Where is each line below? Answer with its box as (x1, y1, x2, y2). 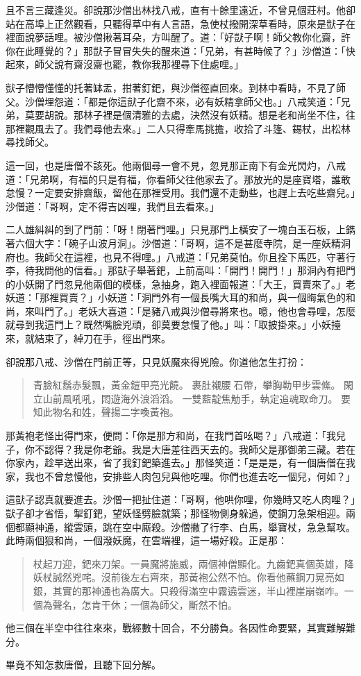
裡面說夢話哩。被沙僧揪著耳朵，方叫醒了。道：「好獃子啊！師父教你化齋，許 (6, 30, 351, 44)
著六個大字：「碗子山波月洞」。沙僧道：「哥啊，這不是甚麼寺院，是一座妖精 (6, 235, 341, 250)
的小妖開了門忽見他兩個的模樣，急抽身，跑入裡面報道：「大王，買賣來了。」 (6, 276, 346, 291)
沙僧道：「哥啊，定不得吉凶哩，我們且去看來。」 (6, 198, 219, 213)
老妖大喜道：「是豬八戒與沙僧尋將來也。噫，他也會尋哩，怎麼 (78, 303, 355, 318)
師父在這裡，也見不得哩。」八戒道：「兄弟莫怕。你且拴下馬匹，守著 (44, 249, 346, 264)
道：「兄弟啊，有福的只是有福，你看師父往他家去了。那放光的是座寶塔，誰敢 (6, 171, 351, 186)
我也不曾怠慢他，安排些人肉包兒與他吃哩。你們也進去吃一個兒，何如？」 (24, 468, 355, 483)
